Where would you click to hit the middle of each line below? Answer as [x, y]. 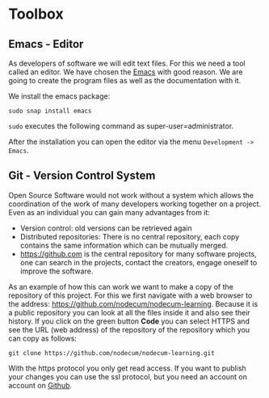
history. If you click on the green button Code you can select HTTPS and [129, 321]
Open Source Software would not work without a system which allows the [131, 195]
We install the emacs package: [59, 96]
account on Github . [40, 385]
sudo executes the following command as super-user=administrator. [121, 126]
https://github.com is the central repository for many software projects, [138, 254]
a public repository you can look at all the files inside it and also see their [129, 312]
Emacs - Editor [46, 44]
